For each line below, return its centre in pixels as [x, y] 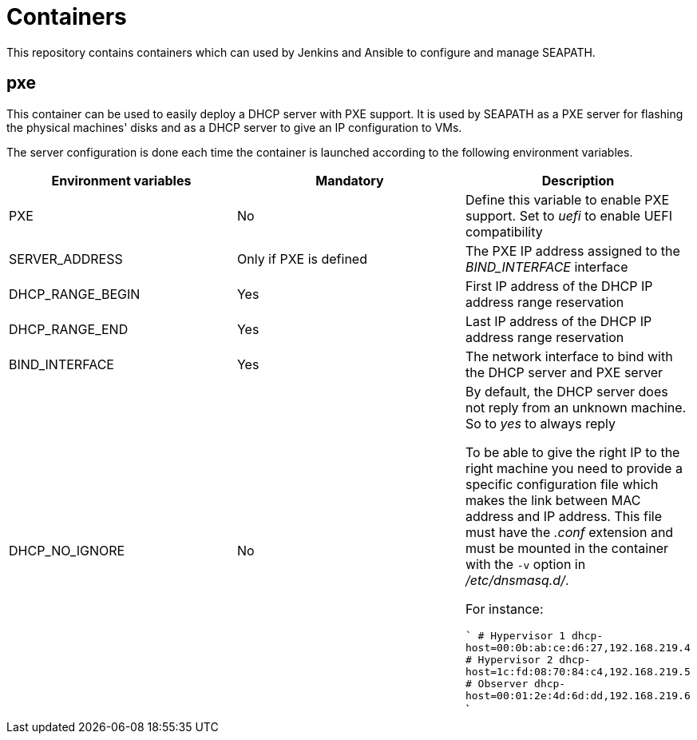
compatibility [504, 231]
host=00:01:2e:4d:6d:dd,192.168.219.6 [578, 695]
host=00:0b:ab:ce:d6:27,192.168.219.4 [578, 647]
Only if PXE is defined [302, 259]
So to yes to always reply [540, 423]
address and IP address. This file [564, 516]
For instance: [504, 609]
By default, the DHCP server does [566, 391]
